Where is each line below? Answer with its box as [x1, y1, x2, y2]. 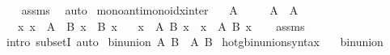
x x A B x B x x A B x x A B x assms [17, 17, 305, 34]
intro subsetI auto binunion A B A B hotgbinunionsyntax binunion [6, 33, 384, 50]
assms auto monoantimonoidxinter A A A [21, 2, 299, 18]
